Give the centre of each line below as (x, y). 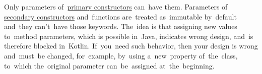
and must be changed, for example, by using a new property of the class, (121, 55)
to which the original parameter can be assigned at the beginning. (109, 65)
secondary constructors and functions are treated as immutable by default (120, 16)
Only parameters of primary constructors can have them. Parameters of (116, 6)
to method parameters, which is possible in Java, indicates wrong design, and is (129, 36)
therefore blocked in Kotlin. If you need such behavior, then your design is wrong (131, 46)
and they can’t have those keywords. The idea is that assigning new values (121, 26)
